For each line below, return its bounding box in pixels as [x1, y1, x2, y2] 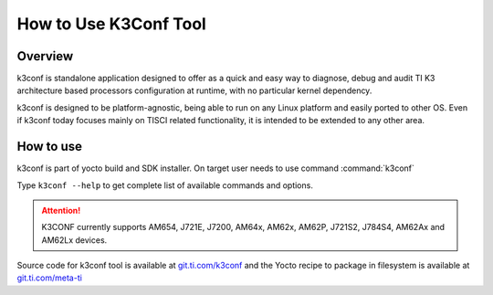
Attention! [41, 205, 81, 216]
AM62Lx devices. [41, 234, 108, 246]
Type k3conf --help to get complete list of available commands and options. [16, 179, 314, 191]
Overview [16, 48, 74, 64]
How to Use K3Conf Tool [16, 14, 207, 34]
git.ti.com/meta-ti [16, 272, 82, 283]
